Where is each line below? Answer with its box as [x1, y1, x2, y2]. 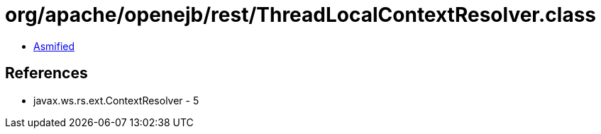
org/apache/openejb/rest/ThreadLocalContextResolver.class [5, 3, 597, 27]
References [5, 64, 88, 83]
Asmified [33, 39, 75, 52]
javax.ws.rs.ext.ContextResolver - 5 [33, 94, 199, 106]
